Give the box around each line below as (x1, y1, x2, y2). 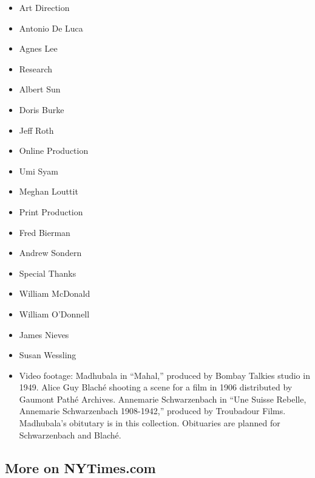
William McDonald (19, 287, 90, 300)
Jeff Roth (19, 123, 54, 136)
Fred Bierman (19, 226, 70, 238)
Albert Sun (19, 83, 61, 95)
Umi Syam (19, 164, 58, 177)
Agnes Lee (19, 42, 58, 55)
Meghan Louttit (19, 185, 78, 198)
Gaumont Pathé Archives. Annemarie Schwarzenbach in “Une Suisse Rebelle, (19, 392, 307, 405)
